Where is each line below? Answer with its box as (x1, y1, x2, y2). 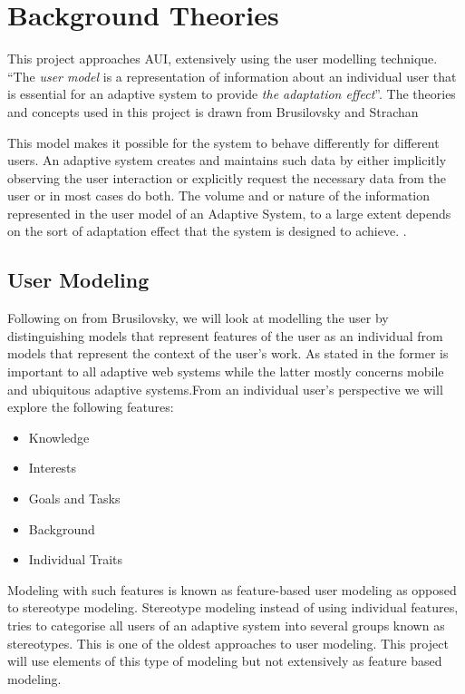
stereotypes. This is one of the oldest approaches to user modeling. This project (7, 633, 449, 652)
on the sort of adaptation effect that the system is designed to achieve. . (7, 221, 407, 240)
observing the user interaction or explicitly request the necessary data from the (7, 168, 447, 187)
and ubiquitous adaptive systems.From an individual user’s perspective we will (7, 379, 443, 398)
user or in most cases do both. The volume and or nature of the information (7, 186, 431, 205)
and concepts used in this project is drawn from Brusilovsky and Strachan (7, 102, 419, 121)
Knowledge (28, 427, 90, 446)
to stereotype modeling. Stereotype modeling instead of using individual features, (7, 598, 459, 617)
